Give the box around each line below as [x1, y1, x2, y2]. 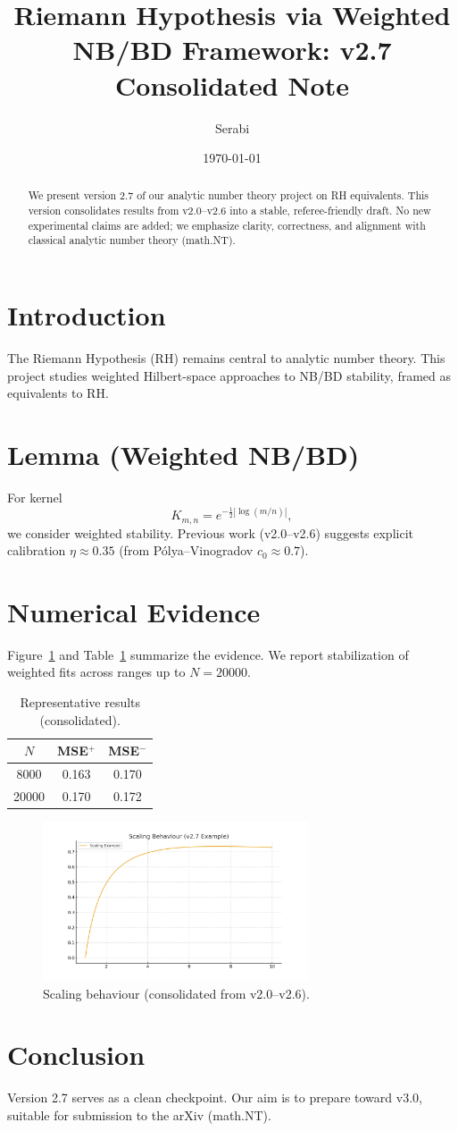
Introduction [7, 297, 166, 333]
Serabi [214, 118, 250, 137]
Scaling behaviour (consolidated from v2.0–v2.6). [43, 983, 310, 1002]
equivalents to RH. [7, 384, 109, 402]
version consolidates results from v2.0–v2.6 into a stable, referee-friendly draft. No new [28, 203, 431, 218]
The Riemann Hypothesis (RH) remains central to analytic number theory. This [7, 349, 446, 367]
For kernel [7, 487, 62, 506]
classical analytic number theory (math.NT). [28, 232, 236, 248]
